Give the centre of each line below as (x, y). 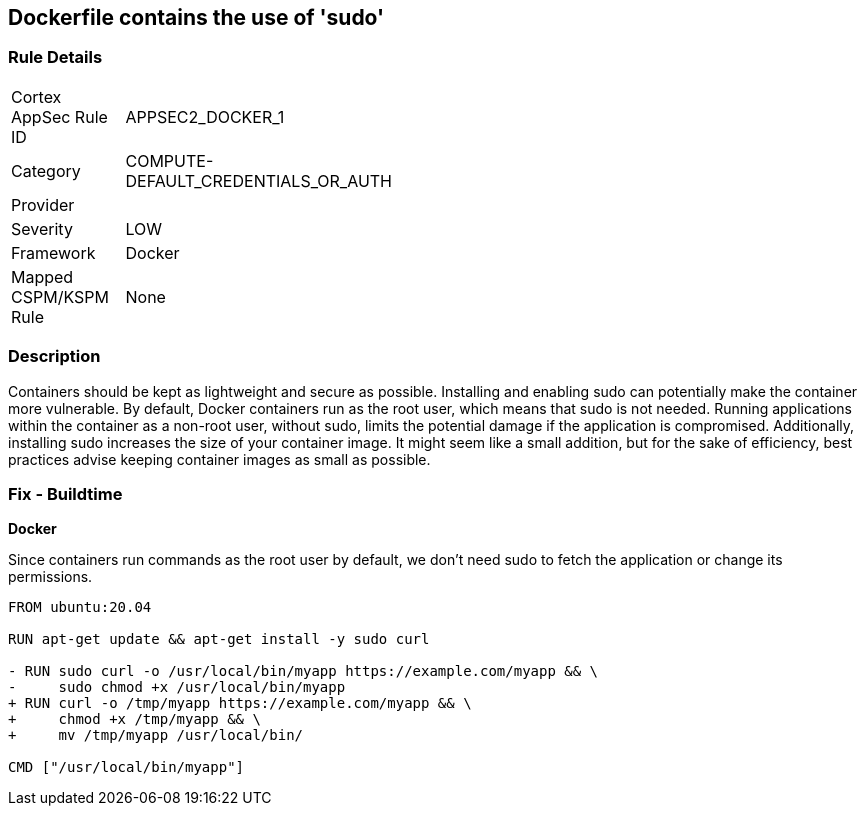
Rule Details (55, 57)
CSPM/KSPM (60, 296)
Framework (53, 252)
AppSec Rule (59, 116)
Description (54, 356)
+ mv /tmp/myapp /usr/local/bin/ (156, 735)
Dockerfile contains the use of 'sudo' (196, 17)
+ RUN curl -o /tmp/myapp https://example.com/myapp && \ (240, 703)
